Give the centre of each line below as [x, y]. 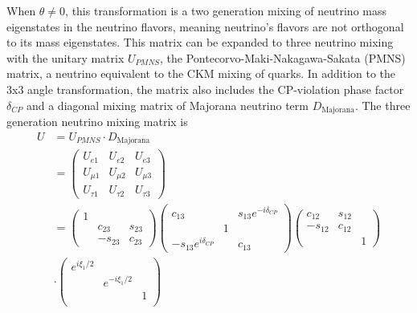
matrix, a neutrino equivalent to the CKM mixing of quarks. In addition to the [201, 73]
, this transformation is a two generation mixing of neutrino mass [226, 10]
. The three [382, 105]
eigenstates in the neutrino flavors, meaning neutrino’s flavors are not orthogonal [205, 26]
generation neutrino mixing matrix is [97, 122]
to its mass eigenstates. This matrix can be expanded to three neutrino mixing [200, 42]
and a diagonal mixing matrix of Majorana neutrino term [167, 105]
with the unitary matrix [65, 57]
